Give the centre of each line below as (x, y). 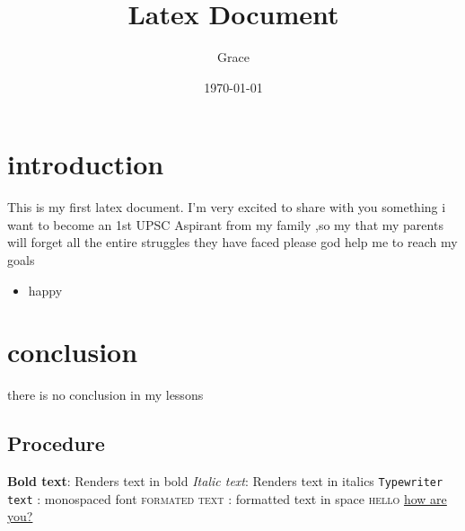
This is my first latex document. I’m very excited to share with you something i (227, 207)
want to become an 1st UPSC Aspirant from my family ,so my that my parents (225, 224)
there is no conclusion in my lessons (105, 395)
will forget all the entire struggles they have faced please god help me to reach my (232, 242)
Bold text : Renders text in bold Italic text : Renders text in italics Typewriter (225, 481)
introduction (86, 164)
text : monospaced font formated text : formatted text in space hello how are (227, 498)
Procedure (56, 443)
